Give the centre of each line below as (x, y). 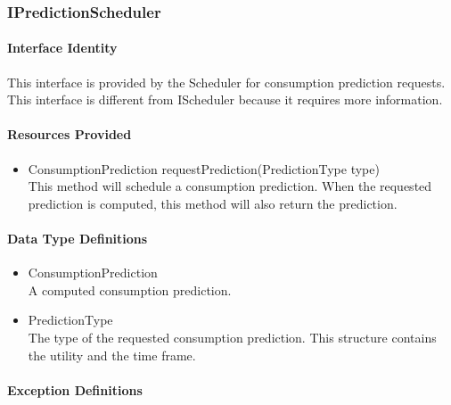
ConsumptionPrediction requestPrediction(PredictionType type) (204, 168)
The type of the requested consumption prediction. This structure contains (232, 337)
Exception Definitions (75, 389)
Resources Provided (70, 134)
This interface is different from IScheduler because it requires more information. (225, 99)
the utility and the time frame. (112, 355)
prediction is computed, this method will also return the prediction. (213, 203)
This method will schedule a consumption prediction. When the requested (230, 186)
